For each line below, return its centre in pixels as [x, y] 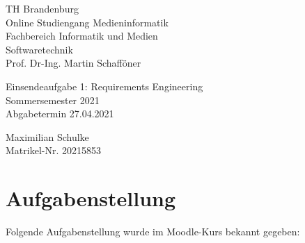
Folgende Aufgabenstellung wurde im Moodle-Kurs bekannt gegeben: [153, 232]
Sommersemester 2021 [53, 100]
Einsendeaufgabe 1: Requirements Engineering [104, 86]
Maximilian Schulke [47, 136]
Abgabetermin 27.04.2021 [60, 114]
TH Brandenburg [42, 8]
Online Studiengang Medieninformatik [87, 22]
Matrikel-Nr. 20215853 [53, 150]
